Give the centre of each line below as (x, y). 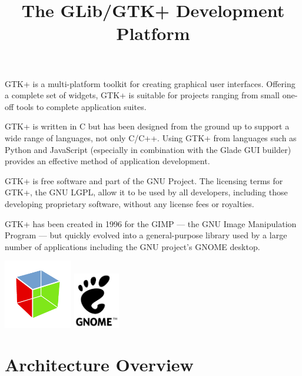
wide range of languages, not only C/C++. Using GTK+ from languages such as (151, 137)
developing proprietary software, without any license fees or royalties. (130, 203)
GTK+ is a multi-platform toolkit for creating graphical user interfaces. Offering (150, 83)
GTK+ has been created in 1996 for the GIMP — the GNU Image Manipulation (151, 223)
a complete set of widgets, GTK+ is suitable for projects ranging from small (142, 95)
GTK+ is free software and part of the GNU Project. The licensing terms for (144, 180)
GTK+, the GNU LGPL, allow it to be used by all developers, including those (146, 192)
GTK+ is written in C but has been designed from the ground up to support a (147, 126)
